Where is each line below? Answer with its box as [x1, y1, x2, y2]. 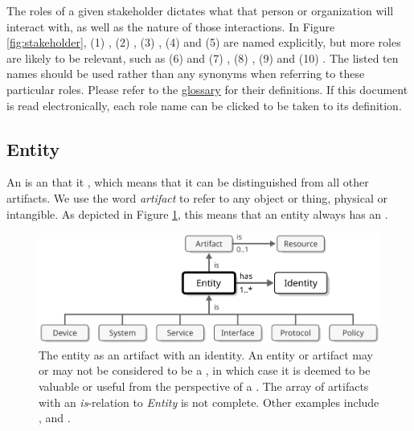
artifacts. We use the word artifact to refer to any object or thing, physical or [6, 189, 387, 206]
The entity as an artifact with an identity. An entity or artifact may [39, 346, 373, 363]
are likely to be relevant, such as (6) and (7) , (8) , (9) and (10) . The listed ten [6, 49, 399, 66]
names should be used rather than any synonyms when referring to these [6, 65, 365, 82]
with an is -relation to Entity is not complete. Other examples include [39, 393, 379, 410]
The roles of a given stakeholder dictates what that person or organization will [6, 2, 394, 18]
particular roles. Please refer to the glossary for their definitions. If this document [6, 80, 408, 97]
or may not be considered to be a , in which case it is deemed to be [39, 362, 371, 379]
